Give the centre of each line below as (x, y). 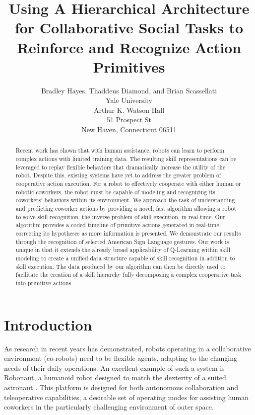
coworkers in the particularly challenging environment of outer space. (109, 407)
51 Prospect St (129, 120)
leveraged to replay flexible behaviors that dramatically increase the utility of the (121, 167)
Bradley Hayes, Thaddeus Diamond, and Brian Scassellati (129, 90)
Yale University (129, 100)
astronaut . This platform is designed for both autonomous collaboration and (121, 387)
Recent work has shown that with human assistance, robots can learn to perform (120, 150)
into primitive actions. (44, 283)
